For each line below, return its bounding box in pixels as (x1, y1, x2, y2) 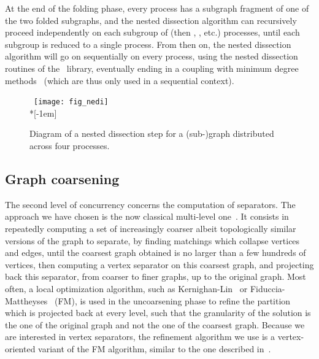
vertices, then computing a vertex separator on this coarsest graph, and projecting (5, 258, 314, 271)
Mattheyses (5, 294, 48, 307)
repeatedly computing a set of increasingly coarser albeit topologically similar (5, 222, 296, 234)
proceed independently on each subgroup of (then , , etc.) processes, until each (5, 26, 300, 39)
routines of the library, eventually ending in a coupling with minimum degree (5, 61, 299, 74)
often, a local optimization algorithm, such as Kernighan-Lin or (5, 282, 248, 295)
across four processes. (29, 139, 110, 152)
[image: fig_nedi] (34, 98, 109, 107)
